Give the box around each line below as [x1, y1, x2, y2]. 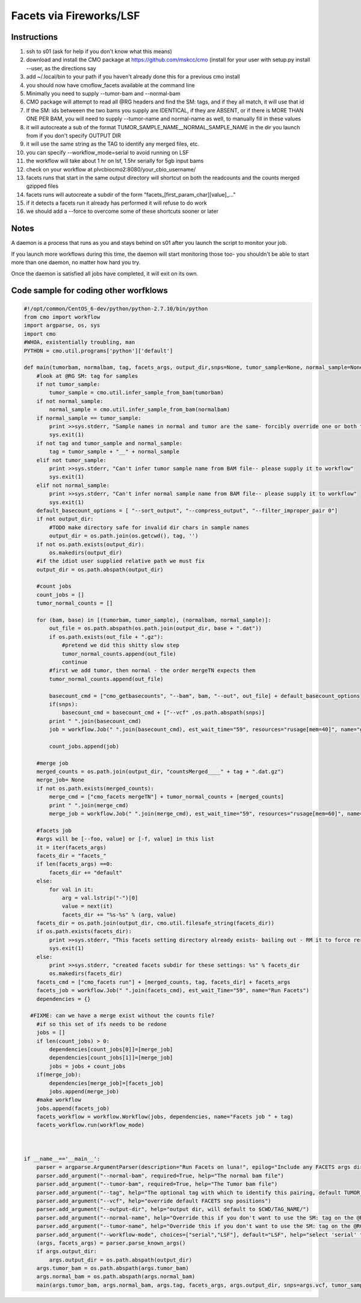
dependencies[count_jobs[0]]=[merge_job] [49, 1046, 173, 1053]
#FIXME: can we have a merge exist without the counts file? [30, 1012, 215, 1019]
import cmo [23, 330, 56, 337]
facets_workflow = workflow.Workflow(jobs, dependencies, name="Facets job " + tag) [36, 1114, 294, 1120]
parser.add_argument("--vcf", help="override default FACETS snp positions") [36, 1197, 272, 1204]
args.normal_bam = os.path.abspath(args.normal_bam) [36, 1273, 196, 1280]
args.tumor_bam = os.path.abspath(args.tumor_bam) [36, 1265, 189, 1272]
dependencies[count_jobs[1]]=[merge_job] [49, 1055, 173, 1061]
